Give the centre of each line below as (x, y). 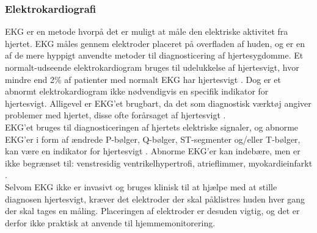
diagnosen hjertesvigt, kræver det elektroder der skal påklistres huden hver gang (155, 199)
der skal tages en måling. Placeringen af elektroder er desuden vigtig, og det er (152, 211)
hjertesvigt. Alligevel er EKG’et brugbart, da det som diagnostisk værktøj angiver (158, 103)
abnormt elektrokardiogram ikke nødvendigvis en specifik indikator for (137, 91)
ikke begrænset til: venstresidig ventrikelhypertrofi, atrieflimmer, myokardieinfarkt (159, 163)
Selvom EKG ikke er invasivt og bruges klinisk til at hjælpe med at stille (141, 186)
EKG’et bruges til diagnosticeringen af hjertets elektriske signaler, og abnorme (152, 127)
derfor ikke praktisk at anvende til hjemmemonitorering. (110, 222)
